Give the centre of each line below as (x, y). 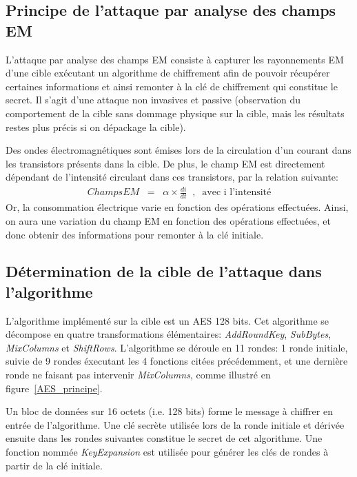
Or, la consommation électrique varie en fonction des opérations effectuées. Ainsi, (177, 207)
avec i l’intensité (237, 193)
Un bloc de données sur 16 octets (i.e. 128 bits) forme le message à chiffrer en (169, 411)
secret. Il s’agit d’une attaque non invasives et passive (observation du (153, 100)
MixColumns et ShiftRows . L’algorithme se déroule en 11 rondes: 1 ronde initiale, (177, 347)
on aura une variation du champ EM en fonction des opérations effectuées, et (168, 220)
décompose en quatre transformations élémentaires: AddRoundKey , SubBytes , (169, 334)
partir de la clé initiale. (54, 465)
